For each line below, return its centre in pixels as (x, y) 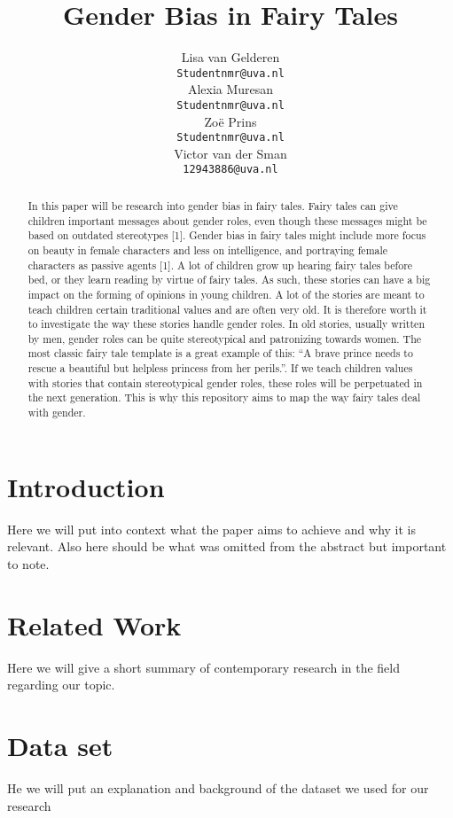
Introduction (86, 486)
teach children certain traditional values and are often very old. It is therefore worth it (227, 309)
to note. (28, 563)
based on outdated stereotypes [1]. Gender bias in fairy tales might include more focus (227, 235)
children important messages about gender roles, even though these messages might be (227, 220)
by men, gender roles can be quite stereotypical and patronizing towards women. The (225, 338)
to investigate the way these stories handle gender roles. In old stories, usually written (226, 324)
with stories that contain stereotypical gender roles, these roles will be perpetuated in (225, 382)
